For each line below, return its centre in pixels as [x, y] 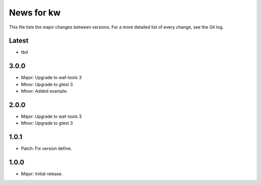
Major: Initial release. [42, 174]
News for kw [35, 13]
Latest [19, 41]
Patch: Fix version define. [47, 149]
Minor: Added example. [44, 91]
